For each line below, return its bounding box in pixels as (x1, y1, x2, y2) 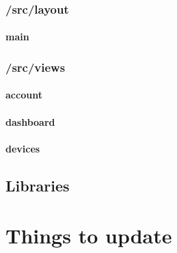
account (5, 88, 42, 102)
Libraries (5, 174, 70, 196)
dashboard (5, 114, 55, 129)
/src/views (5, 58, 66, 75)
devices (5, 141, 40, 155)
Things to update (5, 222, 172, 250)
